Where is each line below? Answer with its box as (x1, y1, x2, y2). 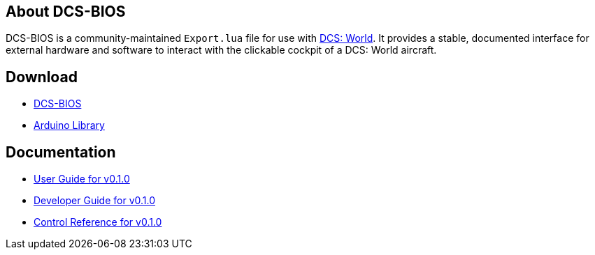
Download (6, 68, 78, 86)
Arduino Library (34, 119, 105, 132)
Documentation (6, 143, 116, 161)
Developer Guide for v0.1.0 (34, 194, 156, 207)
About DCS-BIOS (6, 3, 126, 20)
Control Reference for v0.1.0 (34, 216, 162, 229)
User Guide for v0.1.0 (34, 173, 130, 185)
